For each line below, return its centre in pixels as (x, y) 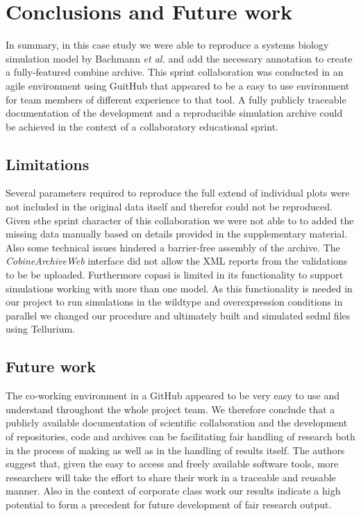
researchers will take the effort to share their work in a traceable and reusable (171, 477)
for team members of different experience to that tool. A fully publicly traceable (176, 99)
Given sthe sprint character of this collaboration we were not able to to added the (180, 220)
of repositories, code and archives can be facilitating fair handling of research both (180, 436)
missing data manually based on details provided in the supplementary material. (177, 234)
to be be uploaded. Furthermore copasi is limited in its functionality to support (175, 275)
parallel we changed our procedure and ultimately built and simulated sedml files (178, 315)
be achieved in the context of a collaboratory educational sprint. (142, 126)
